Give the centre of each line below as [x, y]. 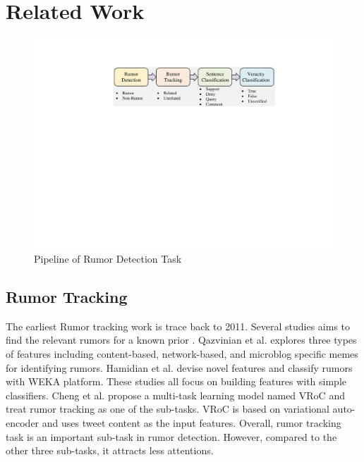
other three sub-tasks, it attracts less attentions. [110, 450]
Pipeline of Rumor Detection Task [108, 259]
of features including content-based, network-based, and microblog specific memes [182, 354]
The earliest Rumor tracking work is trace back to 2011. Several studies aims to [178, 326]
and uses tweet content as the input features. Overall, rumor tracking [192, 423]
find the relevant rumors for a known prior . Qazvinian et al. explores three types [181, 340]
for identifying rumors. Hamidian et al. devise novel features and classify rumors [179, 367]
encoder [23, 423]
